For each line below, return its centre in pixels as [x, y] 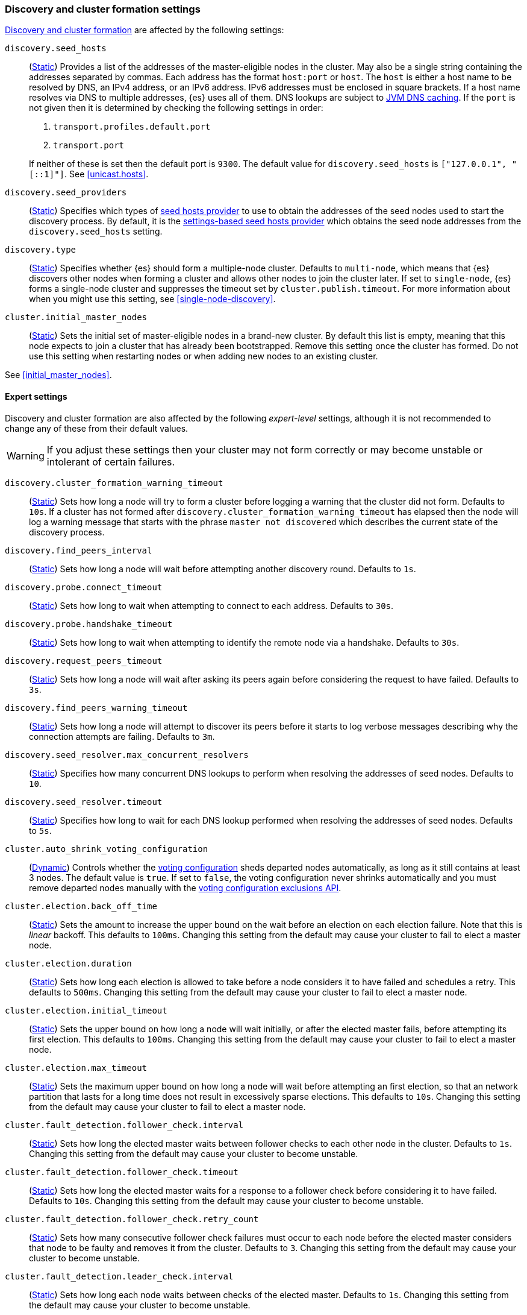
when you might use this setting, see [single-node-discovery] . [152, 299]
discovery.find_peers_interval [79, 550]
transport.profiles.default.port [132, 127]
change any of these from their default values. [97, 428]
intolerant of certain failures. [111, 462]
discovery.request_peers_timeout [84, 661]
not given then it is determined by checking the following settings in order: [176, 108]
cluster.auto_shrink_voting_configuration [107, 849]
